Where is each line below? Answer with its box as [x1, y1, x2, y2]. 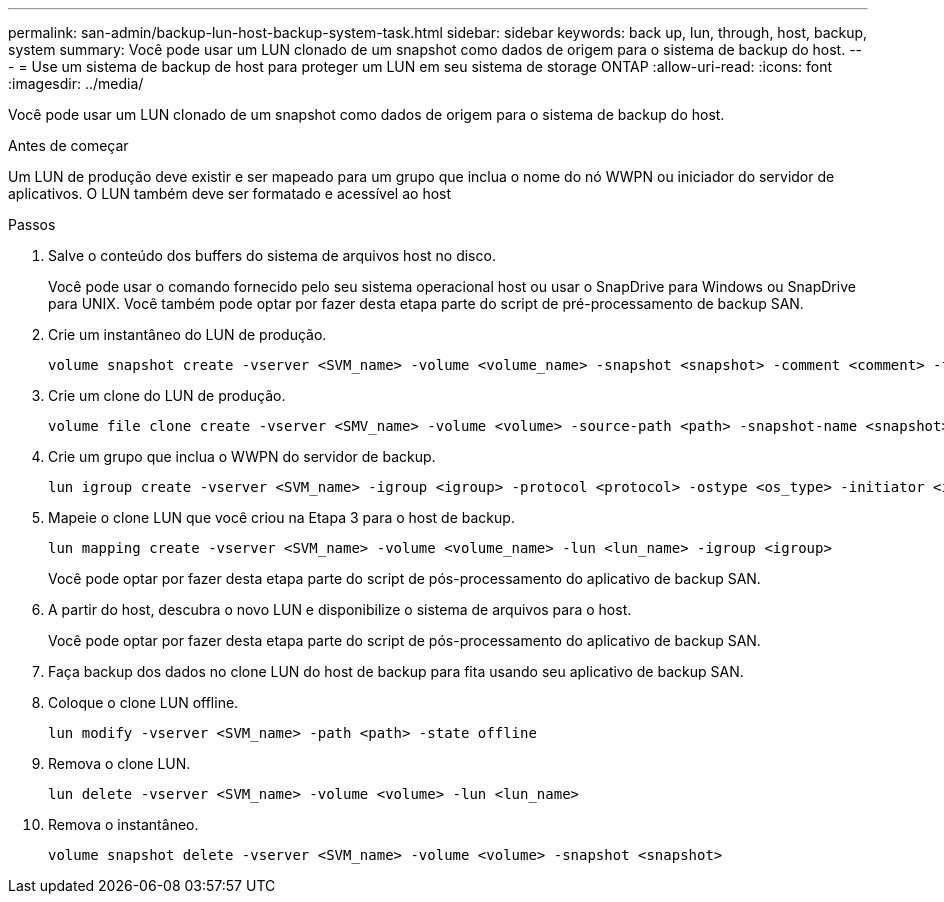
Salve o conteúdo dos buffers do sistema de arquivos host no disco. [48, 247, 496, 264]
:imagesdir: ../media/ [8, 75, 144, 92]
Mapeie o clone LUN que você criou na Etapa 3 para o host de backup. [48, 509, 515, 526]
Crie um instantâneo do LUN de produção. [48, 326, 327, 343]
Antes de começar [8, 137, 129, 154]
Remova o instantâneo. [48, 816, 199, 833]
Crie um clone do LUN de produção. [48, 387, 286, 404]
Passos [8, 216, 56, 233]
